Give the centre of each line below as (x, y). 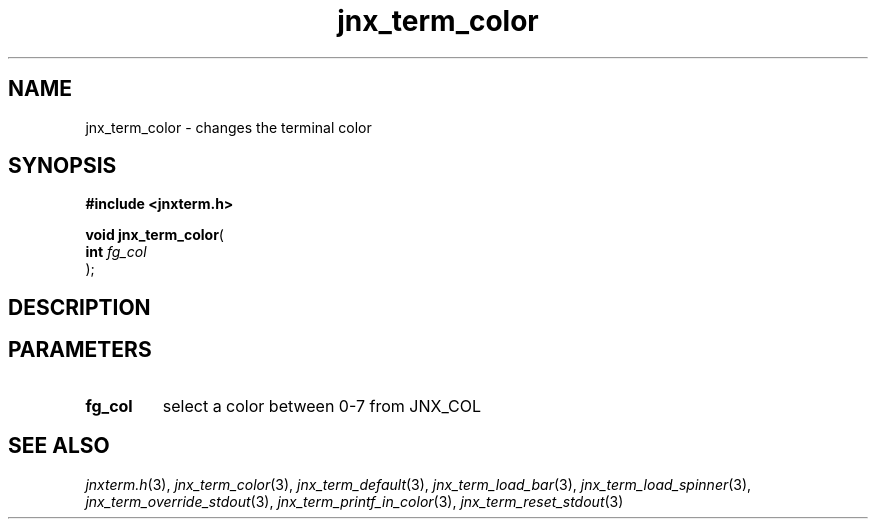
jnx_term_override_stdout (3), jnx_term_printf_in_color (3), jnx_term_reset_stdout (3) (354, 501)
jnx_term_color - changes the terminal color (228, 127)
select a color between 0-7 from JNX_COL (322, 405)
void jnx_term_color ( (154, 235)
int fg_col (116, 252)
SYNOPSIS (62, 166)
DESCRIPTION (79, 307)
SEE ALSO (59, 446)
